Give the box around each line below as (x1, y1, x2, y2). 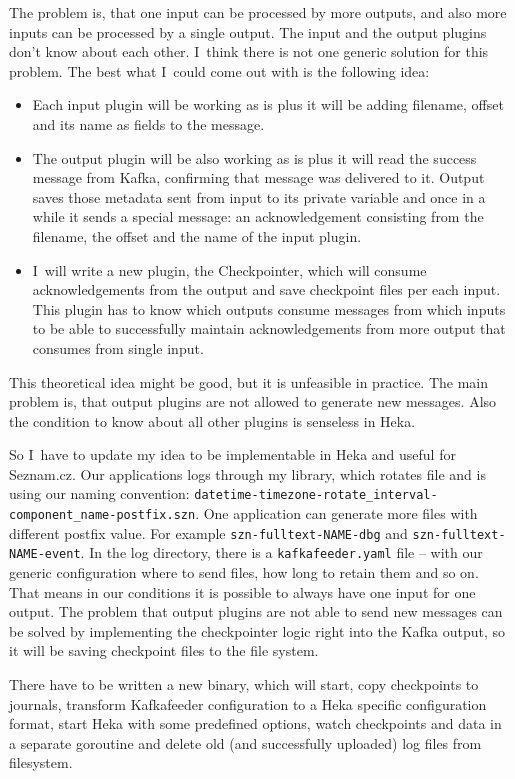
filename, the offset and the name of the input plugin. (32, 225, 362, 246)
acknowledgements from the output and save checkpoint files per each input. (32, 279, 501, 300)
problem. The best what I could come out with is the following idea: (9, 60, 430, 81)
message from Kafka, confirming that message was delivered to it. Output (32, 167, 485, 188)
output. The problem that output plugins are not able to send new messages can (9, 601, 503, 622)
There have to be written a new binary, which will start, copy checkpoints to (9, 674, 479, 695)
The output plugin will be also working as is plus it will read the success (32, 147, 477, 168)
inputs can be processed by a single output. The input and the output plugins (9, 21, 487, 42)
